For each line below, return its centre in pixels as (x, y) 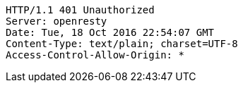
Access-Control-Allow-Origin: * (95, 55)
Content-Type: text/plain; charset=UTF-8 (122, 44)
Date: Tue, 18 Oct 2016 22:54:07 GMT (110, 32)
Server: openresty (57, 21)
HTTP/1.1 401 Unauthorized (80, 10)
